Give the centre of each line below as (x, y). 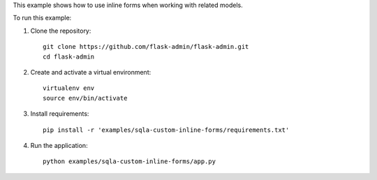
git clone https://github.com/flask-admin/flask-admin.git (146, 47)
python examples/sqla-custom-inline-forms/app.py (130, 162)
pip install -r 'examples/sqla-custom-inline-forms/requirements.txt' (166, 130)
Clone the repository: (61, 31)
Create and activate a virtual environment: (91, 72)
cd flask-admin (69, 57)
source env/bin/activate (85, 98)
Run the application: (59, 145)
